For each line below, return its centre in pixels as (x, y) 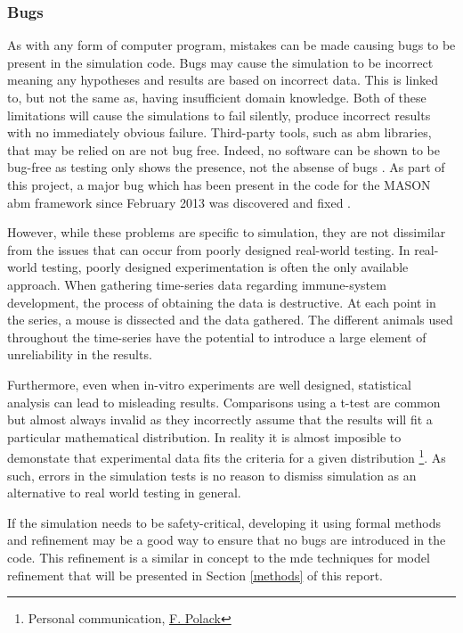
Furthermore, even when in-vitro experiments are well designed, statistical (209, 384)
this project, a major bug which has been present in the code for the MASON (219, 184)
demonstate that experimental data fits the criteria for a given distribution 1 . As (227, 456)
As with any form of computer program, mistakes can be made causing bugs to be (231, 45)
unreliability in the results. (80, 354)
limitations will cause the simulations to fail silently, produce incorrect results (219, 115)
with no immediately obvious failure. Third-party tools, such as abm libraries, (219, 132)
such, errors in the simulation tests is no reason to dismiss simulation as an (212, 475)
